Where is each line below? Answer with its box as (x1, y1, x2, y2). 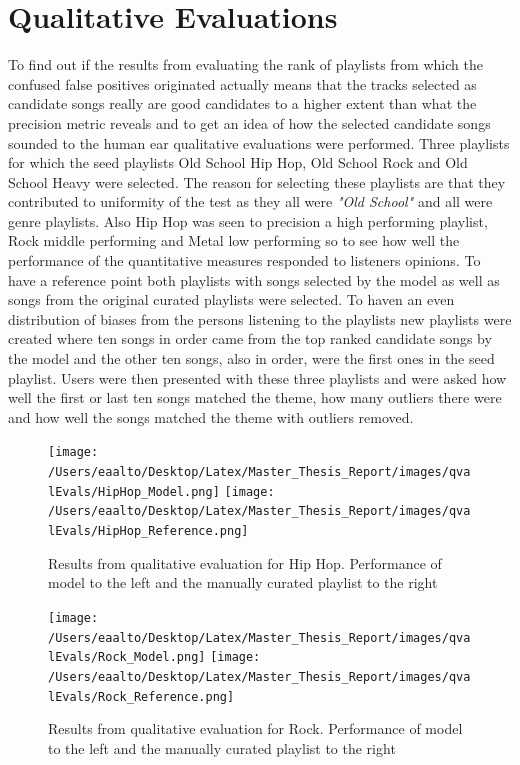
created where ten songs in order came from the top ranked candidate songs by (8, 328, 492, 349)
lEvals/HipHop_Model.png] (48, 484, 220, 499)
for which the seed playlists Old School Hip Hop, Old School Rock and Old (8, 152, 468, 173)
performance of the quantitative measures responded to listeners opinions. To (8, 250, 481, 271)
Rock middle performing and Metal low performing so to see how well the (8, 230, 460, 251)
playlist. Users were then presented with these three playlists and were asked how (8, 367, 507, 388)
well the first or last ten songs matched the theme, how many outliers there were (8, 387, 502, 408)
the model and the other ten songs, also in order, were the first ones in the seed (8, 348, 495, 369)
